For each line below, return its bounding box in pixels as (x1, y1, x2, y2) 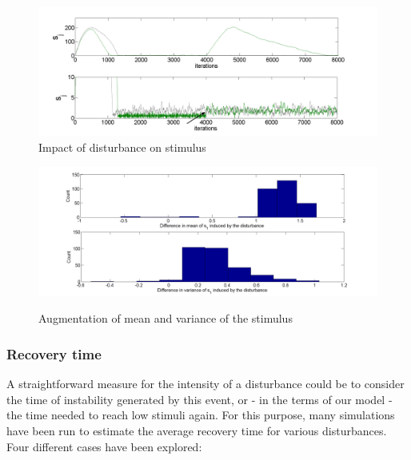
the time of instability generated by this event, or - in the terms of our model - (6, 391, 393, 407)
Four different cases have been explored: (6, 438, 202, 454)
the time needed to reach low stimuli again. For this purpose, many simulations (6, 406, 395, 423)
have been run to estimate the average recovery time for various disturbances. (6, 422, 387, 438)
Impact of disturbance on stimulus (38, 138, 206, 155)
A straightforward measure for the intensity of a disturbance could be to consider (6, 375, 405, 392)
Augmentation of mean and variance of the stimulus (38, 310, 293, 327)
